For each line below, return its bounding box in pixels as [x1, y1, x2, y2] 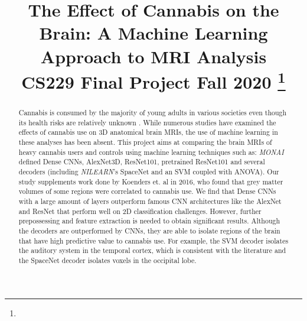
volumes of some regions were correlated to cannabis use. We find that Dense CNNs [18, 186, 276, 196]
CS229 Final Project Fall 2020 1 [21, 67, 286, 94]
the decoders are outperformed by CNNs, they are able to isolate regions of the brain [18, 225, 280, 235]
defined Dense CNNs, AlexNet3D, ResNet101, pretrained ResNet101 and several [18, 157, 265, 167]
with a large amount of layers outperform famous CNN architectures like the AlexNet [18, 196, 282, 206]
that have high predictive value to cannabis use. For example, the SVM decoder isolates [18, 235, 289, 245]
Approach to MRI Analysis [40, 44, 267, 68]
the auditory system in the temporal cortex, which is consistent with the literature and [18, 245, 286, 255]
